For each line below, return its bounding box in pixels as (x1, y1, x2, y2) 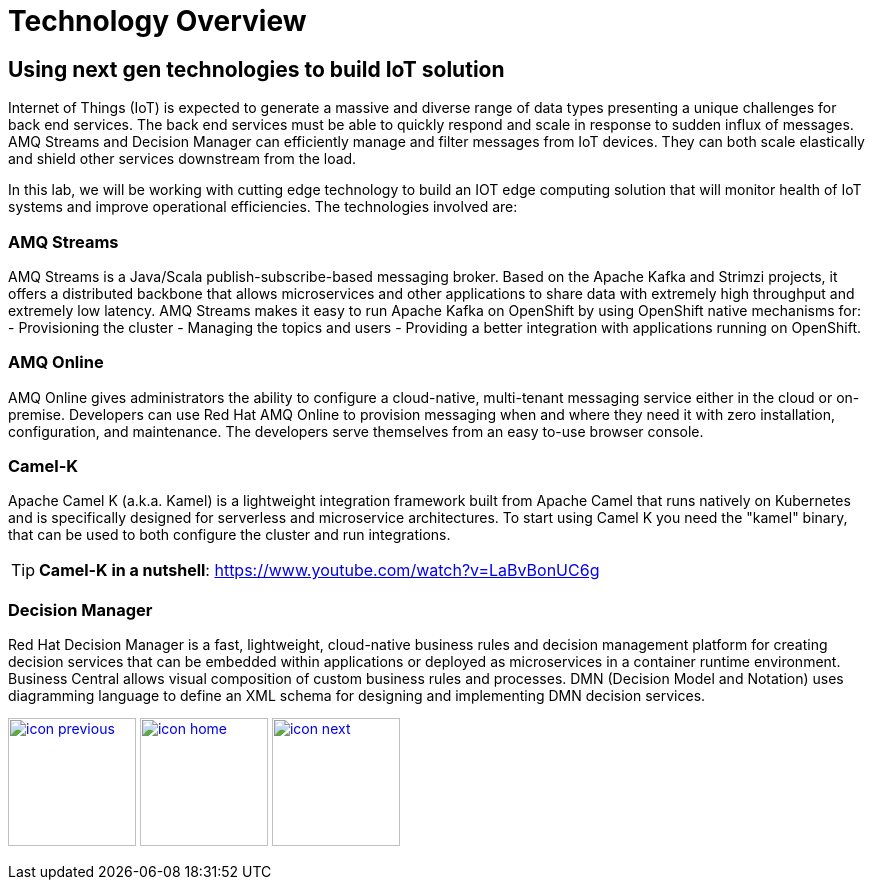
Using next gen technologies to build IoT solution (8, 56, 505, 82)
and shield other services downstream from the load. (8, 150, 357, 168)
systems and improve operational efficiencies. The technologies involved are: (8, 198, 518, 216)
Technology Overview (8, 4, 307, 38)
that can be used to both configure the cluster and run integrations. (8, 526, 451, 544)
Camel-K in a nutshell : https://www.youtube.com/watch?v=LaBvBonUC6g (39, 560, 600, 581)
